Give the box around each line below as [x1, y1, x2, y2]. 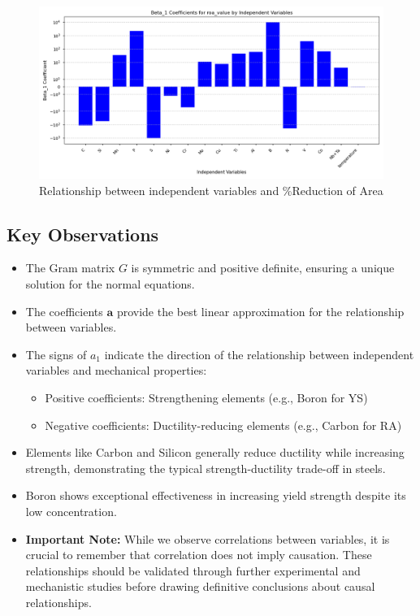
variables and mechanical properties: [25, 362, 207, 379]
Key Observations [6, 221, 159, 246]
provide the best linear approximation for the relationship [116, 302, 405, 319]
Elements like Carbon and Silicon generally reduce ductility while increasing [25, 444, 405, 461]
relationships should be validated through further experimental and [25, 562, 361, 579]
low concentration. [25, 502, 117, 519]
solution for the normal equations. [25, 275, 195, 292]
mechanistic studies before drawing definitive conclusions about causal [25, 578, 375, 595]
